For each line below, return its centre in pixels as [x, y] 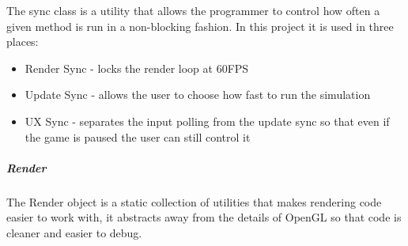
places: [23, 42]
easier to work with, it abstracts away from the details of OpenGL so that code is [204, 217]
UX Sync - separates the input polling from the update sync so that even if [207, 121]
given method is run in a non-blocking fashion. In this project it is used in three [200, 26]
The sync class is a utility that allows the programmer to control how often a [193, 10]
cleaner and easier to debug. [74, 232]
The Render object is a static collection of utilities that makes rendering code [194, 201]
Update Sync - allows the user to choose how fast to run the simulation [198, 95]
